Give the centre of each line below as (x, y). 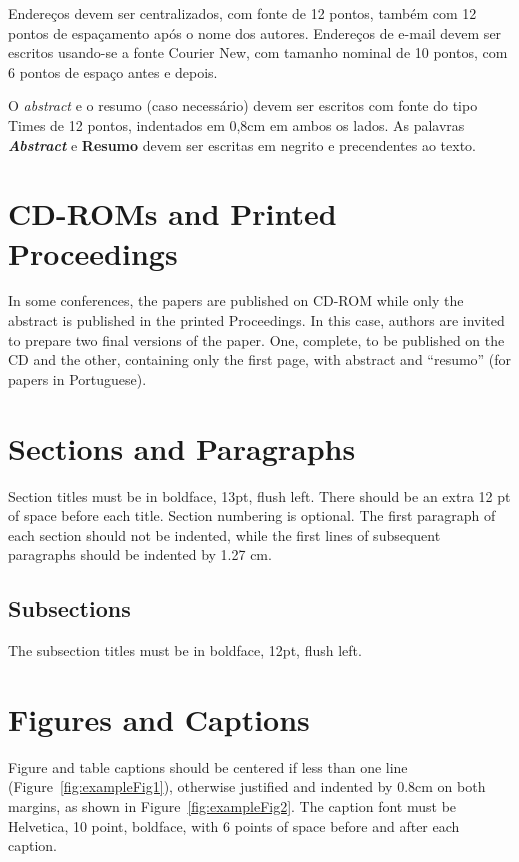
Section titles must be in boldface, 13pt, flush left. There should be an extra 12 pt (259, 495)
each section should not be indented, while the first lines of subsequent (224, 534)
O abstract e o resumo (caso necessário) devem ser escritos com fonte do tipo (243, 105)
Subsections (69, 608)
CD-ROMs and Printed (172, 213)
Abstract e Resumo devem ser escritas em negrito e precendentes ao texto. (242, 144)
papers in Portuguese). (77, 378)
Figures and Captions (159, 718)
